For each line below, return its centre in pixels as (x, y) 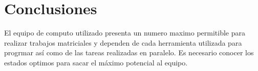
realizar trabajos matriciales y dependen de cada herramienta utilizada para (123, 42)
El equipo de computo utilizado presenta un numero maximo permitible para (125, 33)
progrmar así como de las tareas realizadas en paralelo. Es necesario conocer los (129, 52)
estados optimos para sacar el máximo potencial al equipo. (96, 62)
